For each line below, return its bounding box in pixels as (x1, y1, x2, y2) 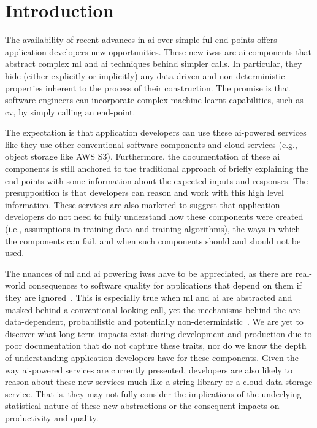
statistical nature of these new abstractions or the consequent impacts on (5, 399, 280, 412)
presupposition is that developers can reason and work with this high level (5, 186, 284, 199)
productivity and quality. (5, 411, 99, 424)
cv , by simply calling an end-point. (5, 105, 136, 118)
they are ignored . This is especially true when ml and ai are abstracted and (5, 291, 292, 303)
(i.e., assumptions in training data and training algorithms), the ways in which (5, 222, 300, 235)
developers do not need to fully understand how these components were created (5, 210, 304, 223)
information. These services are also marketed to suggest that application (5, 198, 280, 211)
